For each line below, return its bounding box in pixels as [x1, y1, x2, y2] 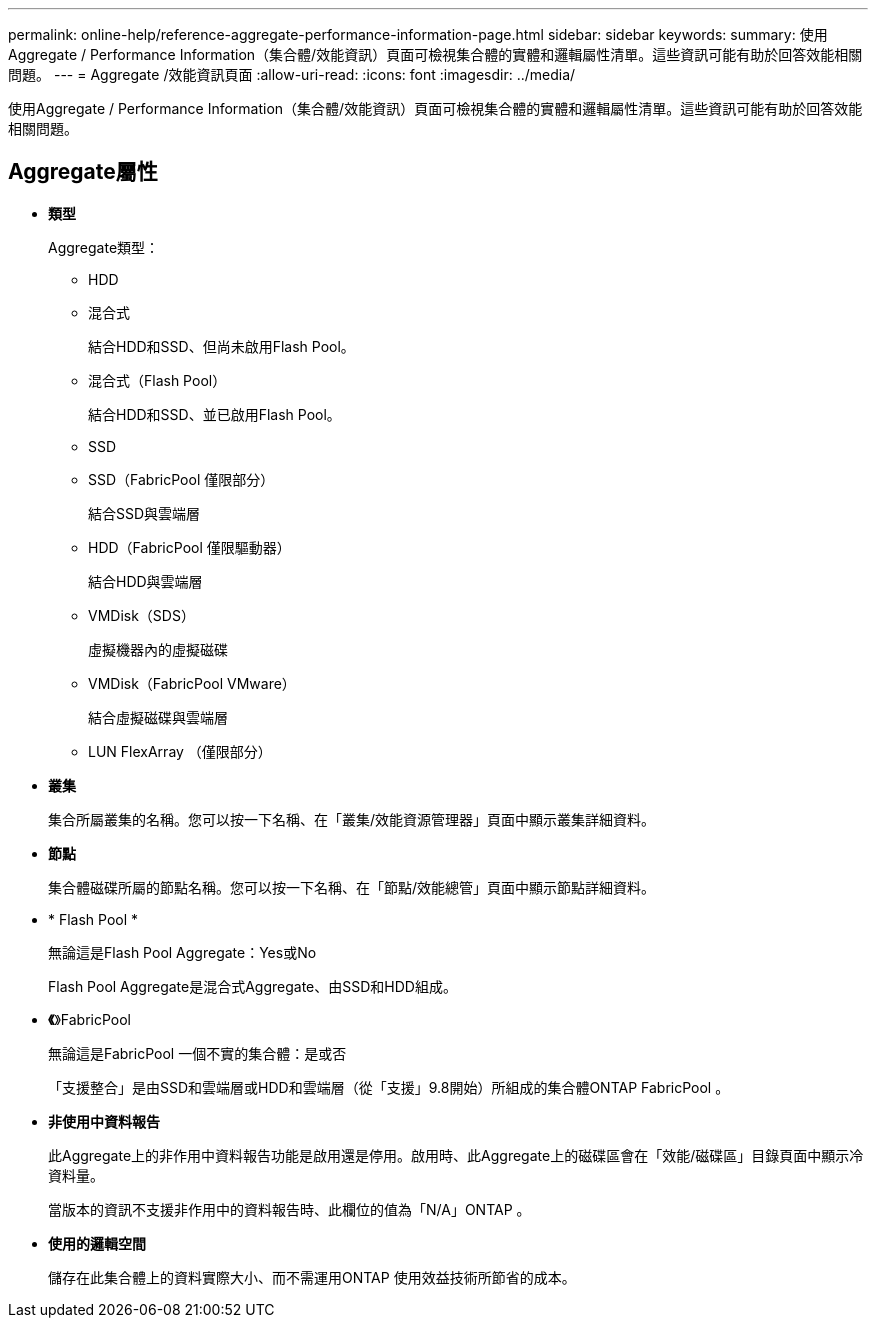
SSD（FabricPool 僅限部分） [88, 470, 275, 488]
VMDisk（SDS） [88, 606, 195, 624]
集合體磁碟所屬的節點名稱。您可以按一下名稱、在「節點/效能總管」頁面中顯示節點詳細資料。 [48, 878, 656, 896]
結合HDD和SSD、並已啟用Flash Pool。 [88, 405, 341, 423]
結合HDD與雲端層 [88, 572, 203, 590]
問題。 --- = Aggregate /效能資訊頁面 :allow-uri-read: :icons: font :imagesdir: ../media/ [8, 66, 576, 83]
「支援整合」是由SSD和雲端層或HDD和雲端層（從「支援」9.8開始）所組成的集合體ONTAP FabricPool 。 [48, 1078, 730, 1096]
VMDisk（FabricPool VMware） [88, 674, 296, 692]
